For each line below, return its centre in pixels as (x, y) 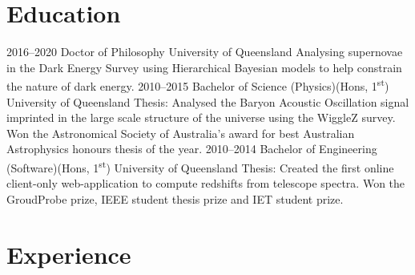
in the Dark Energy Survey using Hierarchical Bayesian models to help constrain (204, 67)
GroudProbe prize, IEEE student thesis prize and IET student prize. (175, 198)
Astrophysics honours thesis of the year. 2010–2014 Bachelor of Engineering (192, 149)
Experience (69, 254)
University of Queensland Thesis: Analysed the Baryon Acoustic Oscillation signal (208, 101)
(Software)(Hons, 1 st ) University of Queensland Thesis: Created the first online (200, 166)
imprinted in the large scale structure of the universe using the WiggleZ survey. (201, 117)
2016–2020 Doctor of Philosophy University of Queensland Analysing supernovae (205, 52)
